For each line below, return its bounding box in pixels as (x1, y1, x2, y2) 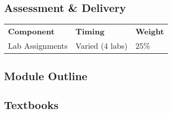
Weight (135, 25, 164, 37)
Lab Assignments (8, 40, 68, 52)
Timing (75, 25, 105, 37)
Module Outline (4, 68, 88, 83)
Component (8, 25, 55, 37)
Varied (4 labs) (75, 40, 128, 52)
